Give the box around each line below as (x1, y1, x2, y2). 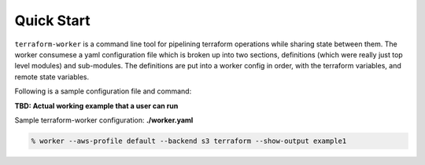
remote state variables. (14, 71, 90, 82)
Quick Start (14, 12, 91, 29)
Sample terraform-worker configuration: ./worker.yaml (14, 115, 194, 125)
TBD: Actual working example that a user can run (14, 101, 179, 110)
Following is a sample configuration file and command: (14, 86, 192, 96)
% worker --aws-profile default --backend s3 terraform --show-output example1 (31, 136, 347, 145)
